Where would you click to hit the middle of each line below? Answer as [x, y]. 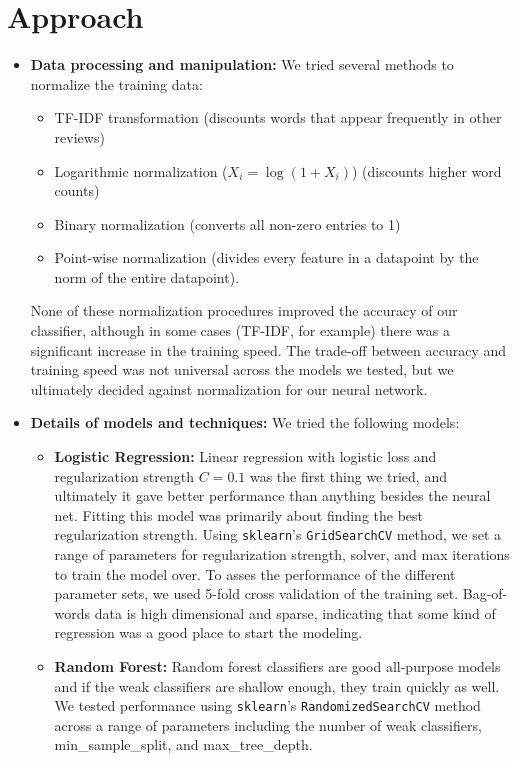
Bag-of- [485, 593]
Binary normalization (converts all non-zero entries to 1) [227, 223]
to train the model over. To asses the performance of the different [255, 573]
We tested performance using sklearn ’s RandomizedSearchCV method [267, 705]
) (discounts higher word [427, 170]
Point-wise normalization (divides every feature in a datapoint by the [266, 257]
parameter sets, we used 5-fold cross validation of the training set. [256, 593]
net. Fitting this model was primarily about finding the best [239, 514]
